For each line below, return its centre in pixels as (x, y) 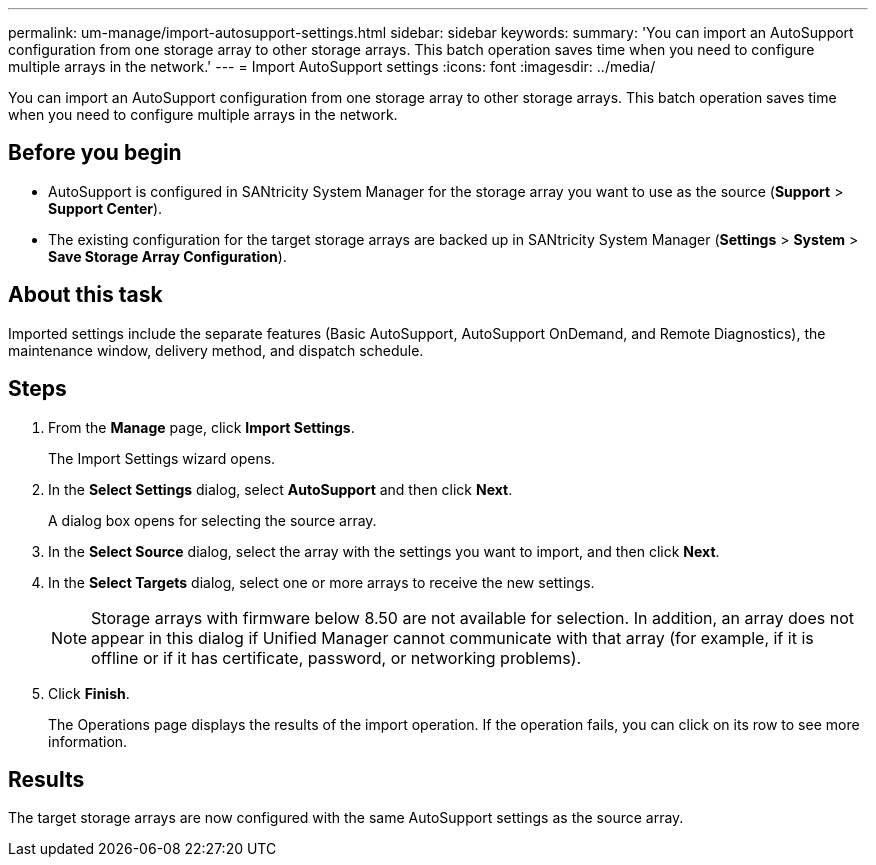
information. (88, 741)
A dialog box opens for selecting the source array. (212, 520)
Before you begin (95, 153)
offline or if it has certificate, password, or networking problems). (336, 657)
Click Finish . (89, 693)
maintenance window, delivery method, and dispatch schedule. (216, 350)
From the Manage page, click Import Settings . (201, 427)
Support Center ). (105, 208)
